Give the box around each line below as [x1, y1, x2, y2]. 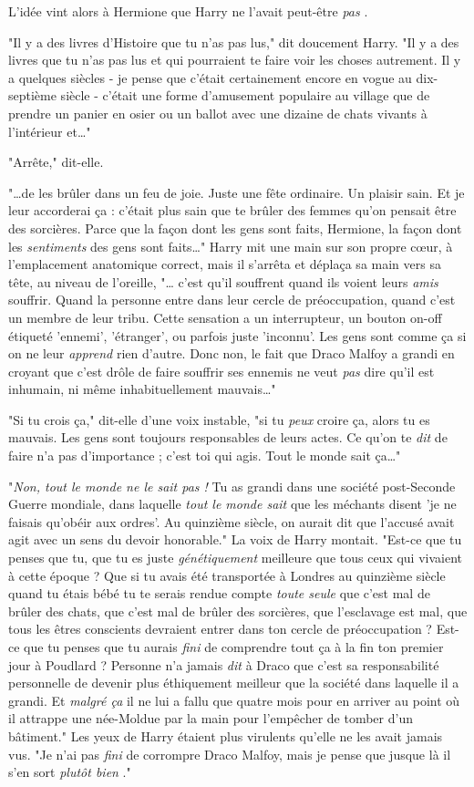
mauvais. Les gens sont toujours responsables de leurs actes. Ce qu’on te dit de [8, 428, 448, 447]
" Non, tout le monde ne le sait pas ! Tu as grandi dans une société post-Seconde [8, 476, 456, 495]
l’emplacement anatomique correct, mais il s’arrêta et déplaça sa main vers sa [8, 254, 441, 274]
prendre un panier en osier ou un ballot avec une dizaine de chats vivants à [8, 103, 428, 122]
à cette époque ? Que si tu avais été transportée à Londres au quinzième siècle [8, 565, 446, 585]
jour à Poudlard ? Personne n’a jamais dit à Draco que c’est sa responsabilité [8, 655, 439, 674]
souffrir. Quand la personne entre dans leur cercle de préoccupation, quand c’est [8, 290, 456, 309]
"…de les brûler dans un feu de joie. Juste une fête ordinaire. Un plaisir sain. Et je [8, 182, 465, 202]
